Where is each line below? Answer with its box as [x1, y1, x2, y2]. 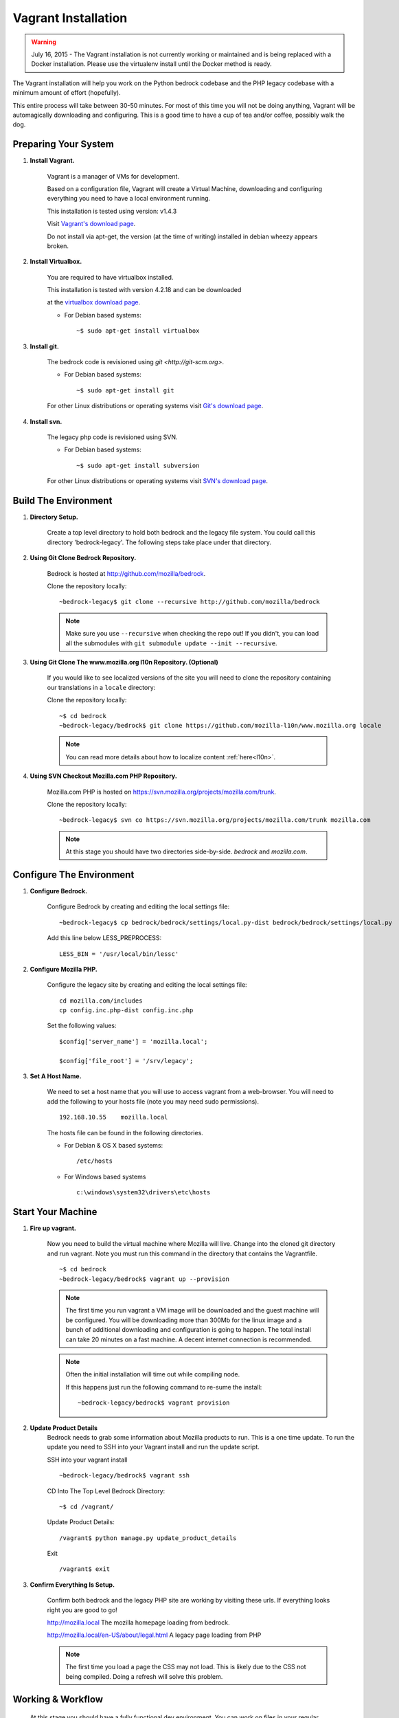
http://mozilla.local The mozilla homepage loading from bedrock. [47, 1618, 230, 1627]
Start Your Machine [12, 1206, 98, 1218]
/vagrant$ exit [59, 1565, 111, 1573]
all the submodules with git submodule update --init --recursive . [65, 639, 277, 647]
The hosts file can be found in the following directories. [47, 1128, 204, 1137]
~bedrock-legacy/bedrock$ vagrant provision [78, 1399, 230, 1407]
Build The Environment [12, 495, 113, 506]
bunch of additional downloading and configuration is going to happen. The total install [65, 1326, 312, 1334]
